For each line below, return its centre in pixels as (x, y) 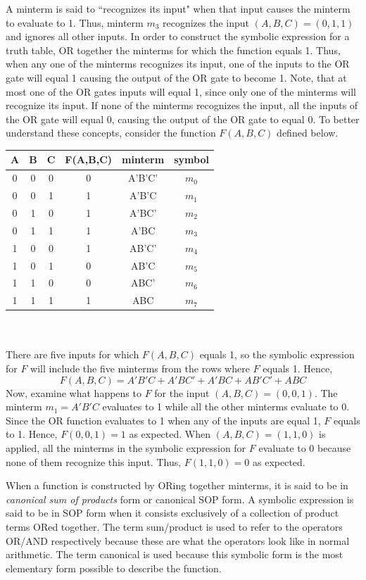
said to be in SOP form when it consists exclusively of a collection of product (172, 513)
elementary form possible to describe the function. (114, 568)
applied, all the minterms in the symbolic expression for (126, 448)
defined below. (308, 133)
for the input (182, 392)
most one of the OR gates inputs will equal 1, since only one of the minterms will (181, 91)
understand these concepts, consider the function (111, 133)
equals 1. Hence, (298, 368)
